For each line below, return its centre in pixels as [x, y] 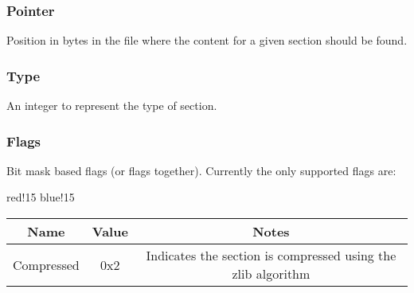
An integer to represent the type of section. [112, 105]
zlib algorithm [271, 274]
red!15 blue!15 [41, 197]
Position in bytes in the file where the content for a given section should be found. [207, 40]
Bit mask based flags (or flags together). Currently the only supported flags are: [201, 170]
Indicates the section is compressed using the [271, 256]
